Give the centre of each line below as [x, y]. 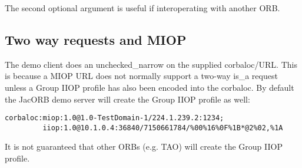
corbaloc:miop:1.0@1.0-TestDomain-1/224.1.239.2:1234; [115, 118]
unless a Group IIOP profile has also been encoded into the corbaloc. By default [150, 87]
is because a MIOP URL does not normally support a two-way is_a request [141, 76]
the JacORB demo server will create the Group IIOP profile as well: [127, 99]
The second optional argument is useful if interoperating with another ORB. [142, 8]
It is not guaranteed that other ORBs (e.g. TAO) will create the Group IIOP [144, 146]
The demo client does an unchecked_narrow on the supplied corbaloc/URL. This [151, 64]
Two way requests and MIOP [96, 39]
